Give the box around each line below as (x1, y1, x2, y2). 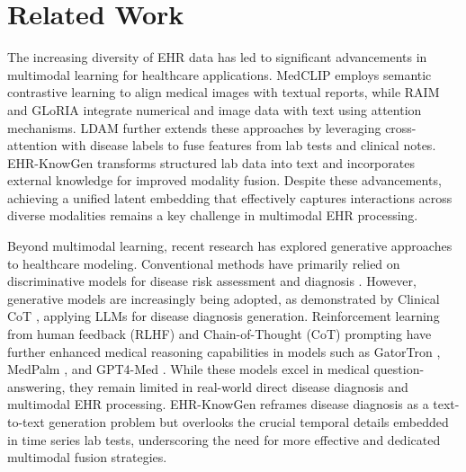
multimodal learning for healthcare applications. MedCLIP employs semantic (7, 65, 432, 84)
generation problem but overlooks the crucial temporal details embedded (49, 413, 449, 431)
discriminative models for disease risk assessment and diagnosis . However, (7, 272, 417, 290)
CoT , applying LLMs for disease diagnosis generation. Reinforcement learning (7, 307, 440, 325)
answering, (7, 377, 66, 396)
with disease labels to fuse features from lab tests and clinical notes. (61, 136, 436, 155)
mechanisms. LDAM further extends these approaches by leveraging (7, 118, 381, 137)
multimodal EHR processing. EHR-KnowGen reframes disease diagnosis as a (7, 395, 429, 414)
